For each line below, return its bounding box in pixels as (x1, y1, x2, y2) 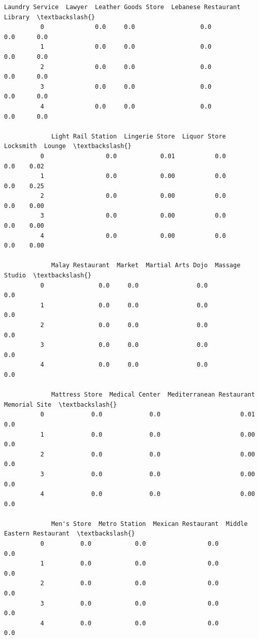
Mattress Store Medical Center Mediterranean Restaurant (51, 391, 255, 399)
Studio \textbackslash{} (4, 272, 91, 279)
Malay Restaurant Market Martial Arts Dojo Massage (51, 262, 241, 269)
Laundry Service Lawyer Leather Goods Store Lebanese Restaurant (4, 4, 241, 11)
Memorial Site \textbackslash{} (4, 401, 117, 408)
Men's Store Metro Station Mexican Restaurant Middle (51, 520, 248, 527)
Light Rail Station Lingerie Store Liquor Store (51, 132, 226, 140)
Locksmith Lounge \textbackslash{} (4, 143, 132, 150)
